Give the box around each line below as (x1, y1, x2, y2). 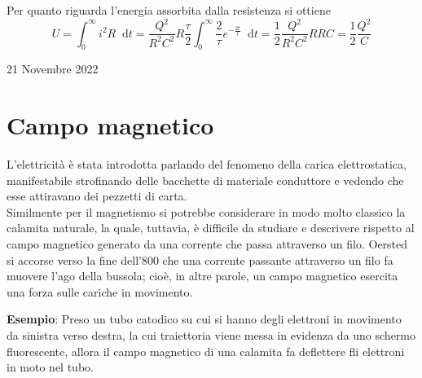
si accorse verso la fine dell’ (7, 251, 142, 268)
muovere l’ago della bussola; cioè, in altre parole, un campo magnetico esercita (7, 267, 398, 284)
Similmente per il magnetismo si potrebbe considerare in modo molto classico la (7, 203, 406, 220)
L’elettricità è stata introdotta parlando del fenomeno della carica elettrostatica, (7, 156, 407, 173)
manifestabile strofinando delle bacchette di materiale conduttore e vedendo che (7, 171, 404, 188)
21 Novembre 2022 (7, 60, 99, 77)
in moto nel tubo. (7, 358, 94, 376)
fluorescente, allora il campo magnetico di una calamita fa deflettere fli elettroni (7, 342, 405, 359)
